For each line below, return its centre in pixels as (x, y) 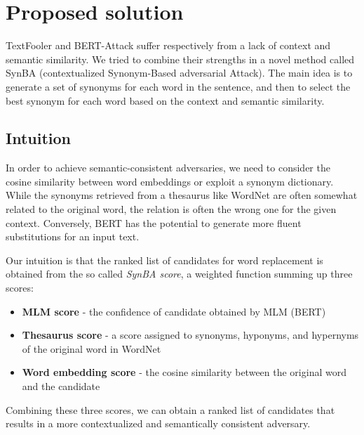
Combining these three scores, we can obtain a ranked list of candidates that (170, 409)
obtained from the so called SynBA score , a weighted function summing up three (179, 274)
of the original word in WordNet (92, 348)
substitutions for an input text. (73, 236)
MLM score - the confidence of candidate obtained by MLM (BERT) (174, 311)
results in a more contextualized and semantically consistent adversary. (158, 423)
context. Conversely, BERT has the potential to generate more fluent (154, 222)
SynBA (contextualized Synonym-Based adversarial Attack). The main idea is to (179, 73)
